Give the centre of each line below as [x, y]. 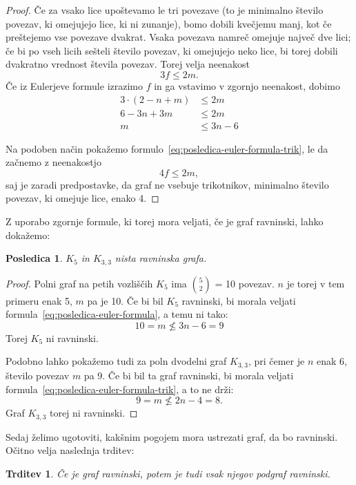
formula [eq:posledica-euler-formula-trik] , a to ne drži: [120, 389]
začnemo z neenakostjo [53, 162]
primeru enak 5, [39, 300]
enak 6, [332, 361]
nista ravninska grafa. [161, 258]
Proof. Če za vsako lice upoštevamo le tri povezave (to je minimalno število [165, 10]
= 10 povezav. [245, 283]
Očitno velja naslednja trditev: [70, 450]
